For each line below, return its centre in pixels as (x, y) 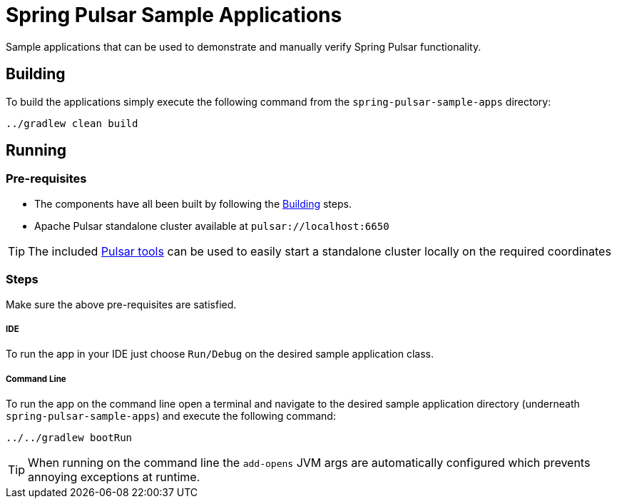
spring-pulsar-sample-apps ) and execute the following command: (171, 416)
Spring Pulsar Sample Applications (174, 15)
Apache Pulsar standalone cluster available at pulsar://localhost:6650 (212, 226)
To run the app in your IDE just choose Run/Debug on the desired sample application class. (220, 354)
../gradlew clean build (72, 123)
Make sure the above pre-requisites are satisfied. (121, 304)
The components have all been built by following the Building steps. (193, 203)
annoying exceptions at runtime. (114, 477)
